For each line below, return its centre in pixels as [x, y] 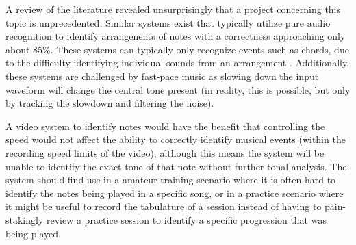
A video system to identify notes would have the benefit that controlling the [165, 126]
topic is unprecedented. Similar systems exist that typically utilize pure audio [168, 22]
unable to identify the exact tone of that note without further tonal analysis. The [176, 166]
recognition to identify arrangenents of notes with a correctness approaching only [176, 36]
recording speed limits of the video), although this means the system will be [165, 152]
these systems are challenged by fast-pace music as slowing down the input [162, 76]
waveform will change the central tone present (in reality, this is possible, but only [178, 89]
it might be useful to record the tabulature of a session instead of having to [164, 206]
